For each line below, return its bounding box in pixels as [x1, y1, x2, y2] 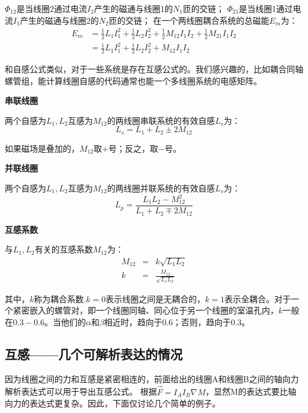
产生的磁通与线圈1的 [94, 2, 173, 14]
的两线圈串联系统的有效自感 [107, 114, 215, 126]
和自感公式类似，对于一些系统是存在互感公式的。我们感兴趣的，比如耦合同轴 [5, 62, 303, 75]
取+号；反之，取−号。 [94, 142, 181, 154]
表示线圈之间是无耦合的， [105, 292, 206, 305]
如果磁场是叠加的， [5, 142, 79, 154]
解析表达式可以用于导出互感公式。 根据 [5, 385, 157, 398]
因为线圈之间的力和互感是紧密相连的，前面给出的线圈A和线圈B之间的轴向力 [5, 372, 299, 385]
